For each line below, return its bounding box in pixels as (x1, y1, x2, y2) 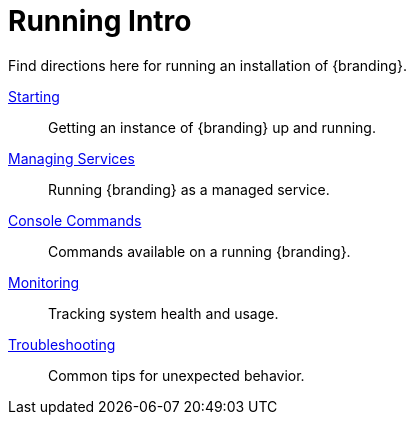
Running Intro (8, 4, 192, 38)
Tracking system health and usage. (48, 304, 279, 322)
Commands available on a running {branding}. (48, 242, 351, 260)
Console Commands (8, 211, 142, 229)
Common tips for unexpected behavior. (48, 366, 305, 384)
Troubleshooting (8, 335, 116, 353)
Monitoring (8, 273, 80, 291)
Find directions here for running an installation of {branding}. (8, 56, 407, 74)
